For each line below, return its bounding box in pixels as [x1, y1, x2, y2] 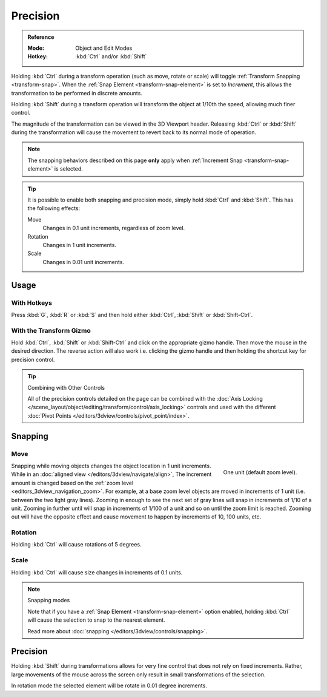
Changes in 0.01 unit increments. [42, 258, 124, 265]
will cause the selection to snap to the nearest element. [27, 616, 166, 624]
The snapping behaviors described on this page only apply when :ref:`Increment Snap [27, 157, 243, 164]
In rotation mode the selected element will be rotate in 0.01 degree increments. [11, 682, 207, 689]
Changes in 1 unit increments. [42, 241, 116, 248]
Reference [27, 33, 54, 41]
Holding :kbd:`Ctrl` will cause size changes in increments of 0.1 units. [11, 568, 183, 576]
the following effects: [27, 205, 81, 212]
